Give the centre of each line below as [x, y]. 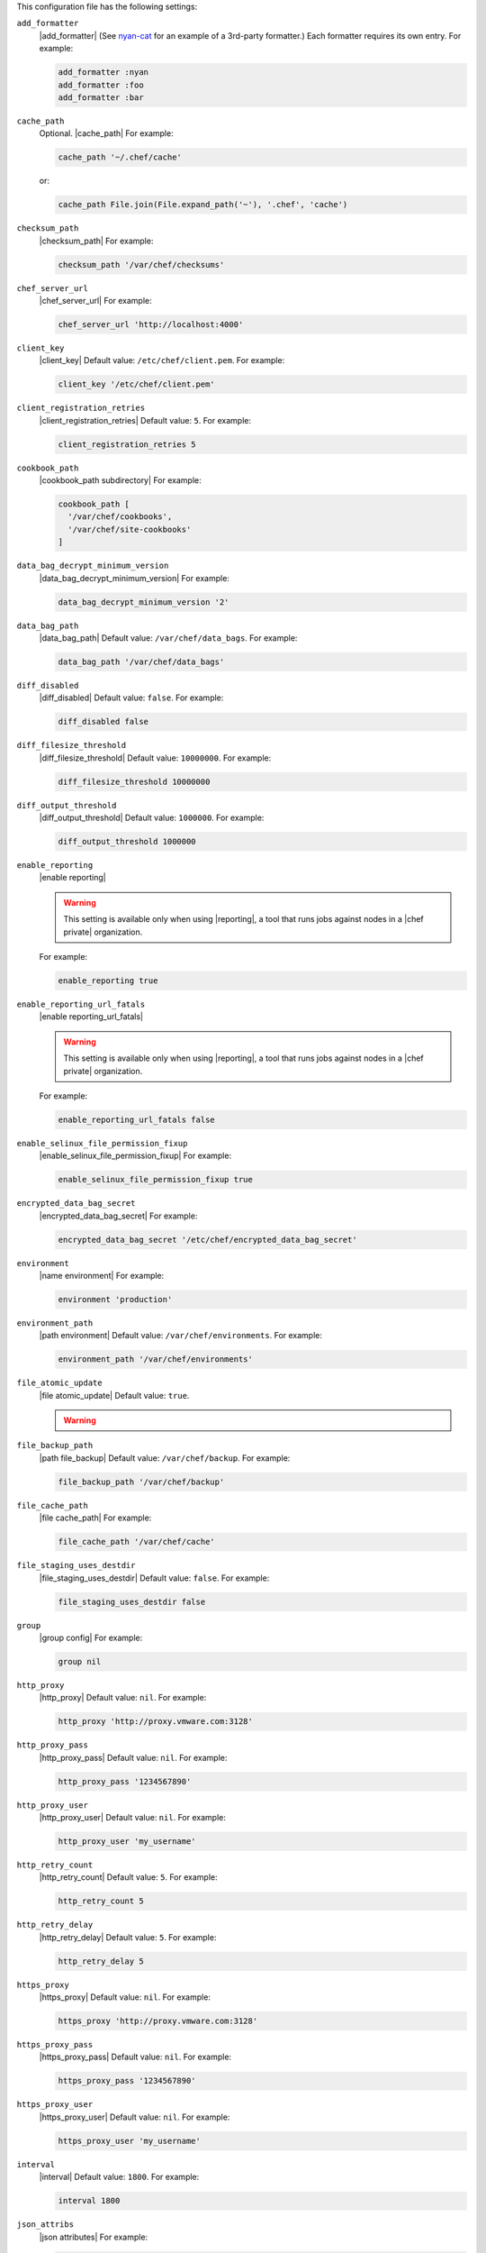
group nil [80, 1661]
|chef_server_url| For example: [95, 301]
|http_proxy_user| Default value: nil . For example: [133, 1818]
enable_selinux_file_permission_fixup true [156, 1180]
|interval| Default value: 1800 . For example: [119, 2177]
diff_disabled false [103, 722]
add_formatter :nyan [103, 73]
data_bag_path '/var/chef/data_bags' [141, 661]
